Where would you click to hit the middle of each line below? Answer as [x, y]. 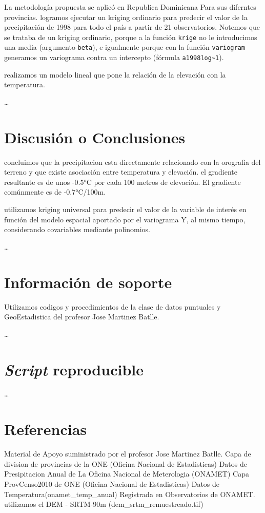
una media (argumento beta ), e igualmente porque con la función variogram [125, 47]
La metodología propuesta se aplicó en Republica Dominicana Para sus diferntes [130, 7]
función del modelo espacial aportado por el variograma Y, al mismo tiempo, [125, 219]
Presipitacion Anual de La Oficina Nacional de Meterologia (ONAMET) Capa [127, 474]
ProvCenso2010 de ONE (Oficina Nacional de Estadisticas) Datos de [112, 483]
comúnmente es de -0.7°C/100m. [55, 192]
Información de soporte [88, 282]
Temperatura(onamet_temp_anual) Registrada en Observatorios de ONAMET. [130, 494]
